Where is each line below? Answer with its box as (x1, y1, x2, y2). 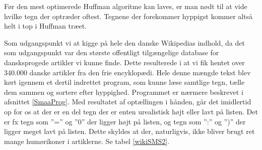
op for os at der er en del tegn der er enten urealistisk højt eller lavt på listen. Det (4, 106, 258, 116)
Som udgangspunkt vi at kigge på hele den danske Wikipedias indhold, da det (4, 37, 245, 48)
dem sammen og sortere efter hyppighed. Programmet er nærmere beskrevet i (4, 86, 243, 97)
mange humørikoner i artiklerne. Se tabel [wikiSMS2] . (4, 135, 170, 146)
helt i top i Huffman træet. (4, 21, 87, 31)
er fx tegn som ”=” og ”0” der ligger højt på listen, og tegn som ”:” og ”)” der (4, 116, 246, 126)
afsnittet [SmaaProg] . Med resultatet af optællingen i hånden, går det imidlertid (4, 96, 251, 107)
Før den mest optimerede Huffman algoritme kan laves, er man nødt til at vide (4, 1, 247, 11)
